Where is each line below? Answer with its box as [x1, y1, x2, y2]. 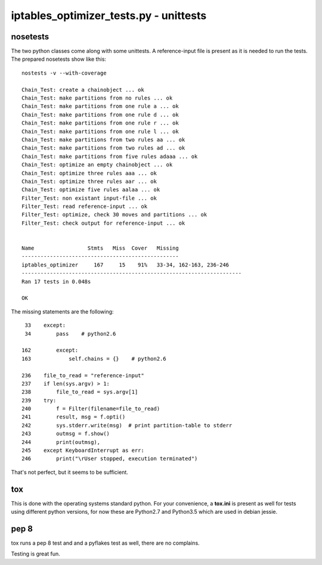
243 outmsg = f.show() [21, 430, 110, 437]
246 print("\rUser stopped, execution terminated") [21, 455, 198, 462]
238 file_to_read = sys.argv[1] [21, 389, 138, 396]
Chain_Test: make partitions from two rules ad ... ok [21, 145, 185, 151]
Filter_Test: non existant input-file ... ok [21, 194, 157, 201]
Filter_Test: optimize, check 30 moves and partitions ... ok [21, 212, 208, 218]
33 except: [24, 322, 66, 329]
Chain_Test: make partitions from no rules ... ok [21, 95, 173, 101]
